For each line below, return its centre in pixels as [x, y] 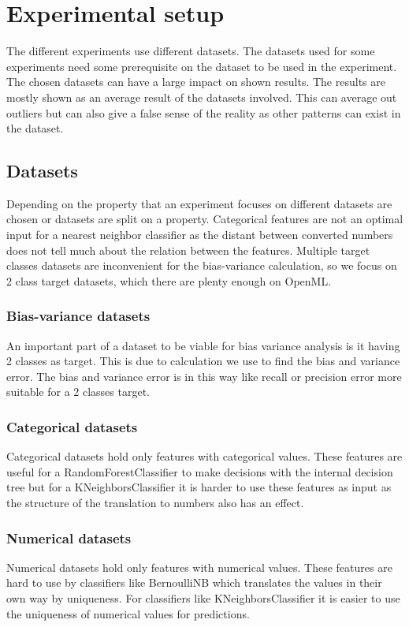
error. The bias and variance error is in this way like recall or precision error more [204, 376]
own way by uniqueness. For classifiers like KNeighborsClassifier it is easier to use [203, 598]
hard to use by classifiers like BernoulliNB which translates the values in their [194, 582]
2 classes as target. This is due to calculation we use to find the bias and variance [203, 361]
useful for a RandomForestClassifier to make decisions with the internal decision [200, 471]
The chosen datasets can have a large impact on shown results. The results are [196, 82]
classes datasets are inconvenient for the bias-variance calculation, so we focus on [202, 265]
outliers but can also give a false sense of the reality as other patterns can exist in [204, 112]
